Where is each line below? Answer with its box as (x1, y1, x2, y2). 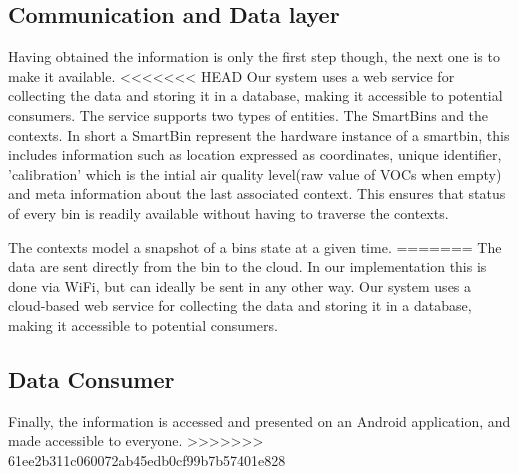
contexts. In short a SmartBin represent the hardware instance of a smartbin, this (8, 124, 510, 145)
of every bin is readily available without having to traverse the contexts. (8, 202, 449, 223)
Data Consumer (8, 363, 175, 394)
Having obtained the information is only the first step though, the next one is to (8, 46, 500, 67)
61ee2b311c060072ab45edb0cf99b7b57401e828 (8, 449, 286, 470)
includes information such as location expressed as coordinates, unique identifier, (8, 144, 502, 165)
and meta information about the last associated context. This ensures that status (8, 183, 506, 204)
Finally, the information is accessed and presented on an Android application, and (8, 410, 511, 431)
